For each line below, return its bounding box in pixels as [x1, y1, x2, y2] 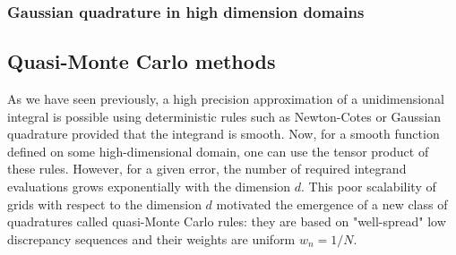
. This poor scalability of [301, 177, 436, 196]
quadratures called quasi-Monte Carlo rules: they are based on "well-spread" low [7, 212, 446, 231]
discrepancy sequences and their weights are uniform [7, 229, 296, 248]
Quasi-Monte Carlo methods [7, 47, 276, 75]
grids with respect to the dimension [7, 194, 202, 213]
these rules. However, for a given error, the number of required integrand [7, 159, 407, 178]
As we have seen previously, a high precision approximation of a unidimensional [7, 89, 444, 108]
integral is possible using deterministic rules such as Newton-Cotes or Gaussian [7, 106, 442, 125]
